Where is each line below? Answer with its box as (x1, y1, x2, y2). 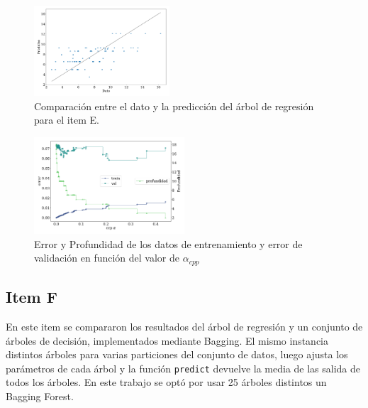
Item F (6, 286, 57, 308)
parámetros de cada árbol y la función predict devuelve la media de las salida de (6, 360, 361, 375)
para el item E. (34, 112, 100, 127)
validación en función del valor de (34, 250, 180, 265)
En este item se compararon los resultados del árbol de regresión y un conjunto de (6, 318, 363, 333)
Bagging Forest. (6, 388, 74, 403)
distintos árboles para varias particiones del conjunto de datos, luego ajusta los (6, 347, 348, 362)
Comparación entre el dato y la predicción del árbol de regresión (34, 98, 314, 113)
